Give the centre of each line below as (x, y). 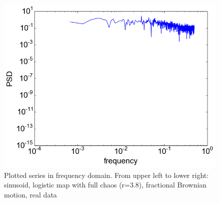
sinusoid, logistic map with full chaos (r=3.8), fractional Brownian (105, 185)
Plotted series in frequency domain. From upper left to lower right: (106, 175)
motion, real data (30, 194)
